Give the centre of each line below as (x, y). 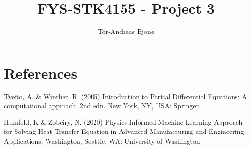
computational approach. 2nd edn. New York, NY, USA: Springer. (102, 106)
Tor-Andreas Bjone (126, 31)
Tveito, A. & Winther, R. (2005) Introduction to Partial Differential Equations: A (125, 96)
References (41, 73)
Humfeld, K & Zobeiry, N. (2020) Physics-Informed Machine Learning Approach (123, 122)
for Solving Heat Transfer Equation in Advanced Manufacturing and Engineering (124, 131)
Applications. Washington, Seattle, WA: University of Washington (102, 141)
